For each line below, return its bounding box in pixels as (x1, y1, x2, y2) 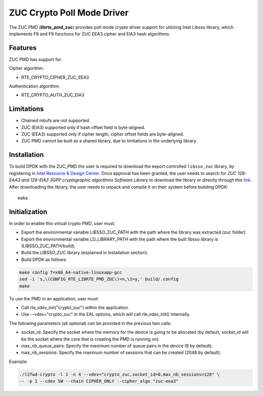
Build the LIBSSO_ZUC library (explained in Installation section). (21, 250, 149, 256)
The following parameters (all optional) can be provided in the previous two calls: (9, 320, 172, 326)
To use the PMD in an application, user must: (9, 295, 99, 301)
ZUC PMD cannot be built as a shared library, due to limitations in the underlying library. (21, 138, 197, 144)
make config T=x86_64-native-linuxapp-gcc (19, 270, 122, 275)
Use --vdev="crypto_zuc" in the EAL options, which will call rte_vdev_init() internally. (21, 311, 191, 317)
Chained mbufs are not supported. (21, 118, 91, 123)
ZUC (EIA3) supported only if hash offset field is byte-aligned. (21, 124, 146, 130)
